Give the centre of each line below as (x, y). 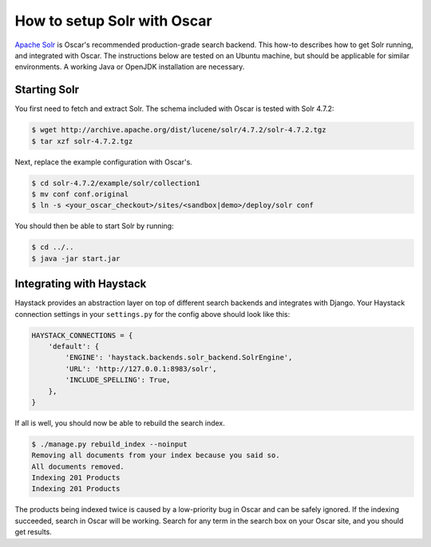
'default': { (74, 346)
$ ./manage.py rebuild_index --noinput (109, 444)
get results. (33, 532)
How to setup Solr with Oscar (113, 21)
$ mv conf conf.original (80, 194)
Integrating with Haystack (81, 284)
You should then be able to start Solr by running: (95, 226)
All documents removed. (78, 466)
